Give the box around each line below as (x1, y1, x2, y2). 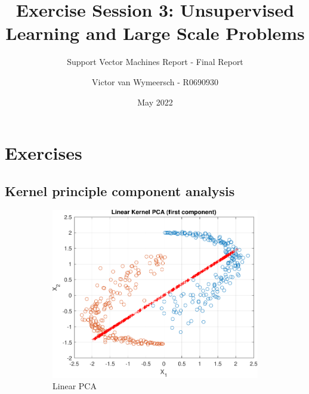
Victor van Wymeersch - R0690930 (92, 75, 218, 88)
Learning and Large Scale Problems (5, 21, 305, 45)
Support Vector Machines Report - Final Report (67, 55, 243, 68)
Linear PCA (52, 380, 97, 392)
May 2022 (137, 95, 173, 108)
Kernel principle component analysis (5, 181, 235, 200)
